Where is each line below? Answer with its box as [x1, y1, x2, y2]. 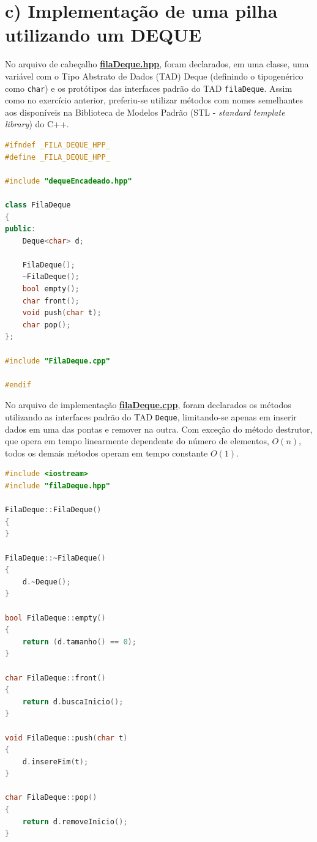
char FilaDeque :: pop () [5, 793, 97, 802]
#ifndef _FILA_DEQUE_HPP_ [5, 140, 110, 149]
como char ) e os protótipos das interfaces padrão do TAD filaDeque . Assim [5, 81, 293, 94]
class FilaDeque [5, 200, 71, 209]
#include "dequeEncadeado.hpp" [5, 176, 132, 185]
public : [5, 225, 36, 234]
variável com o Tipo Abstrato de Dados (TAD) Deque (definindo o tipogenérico [5, 69, 304, 82]
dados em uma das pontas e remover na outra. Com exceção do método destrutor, [5, 422, 313, 435]
